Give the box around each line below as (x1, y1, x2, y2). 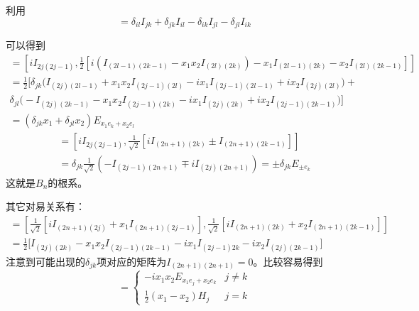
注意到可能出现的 (6, 253, 85, 268)
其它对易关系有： (6, 199, 85, 214)
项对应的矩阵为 (97, 253, 167, 268)
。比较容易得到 (253, 253, 323, 268)
